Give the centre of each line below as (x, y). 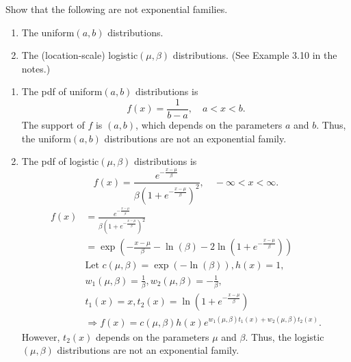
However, (41, 336)
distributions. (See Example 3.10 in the (255, 55)
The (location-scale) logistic (80, 55)
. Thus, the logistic (285, 336)
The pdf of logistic (60, 161)
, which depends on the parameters (209, 125)
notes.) (36, 68)
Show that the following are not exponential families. (117, 9)
